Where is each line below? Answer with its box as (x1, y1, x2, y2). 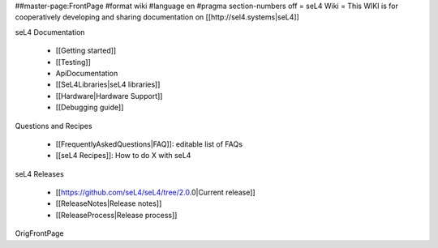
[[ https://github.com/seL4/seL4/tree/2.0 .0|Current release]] (55, 187, 255, 198)
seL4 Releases (15, 169, 64, 178)
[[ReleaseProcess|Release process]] (55, 210, 178, 220)
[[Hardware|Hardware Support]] (55, 91, 163, 100)
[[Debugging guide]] (55, 102, 124, 113)
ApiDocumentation (55, 68, 118, 78)
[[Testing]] (55, 57, 91, 66)
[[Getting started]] (55, 45, 117, 56)
